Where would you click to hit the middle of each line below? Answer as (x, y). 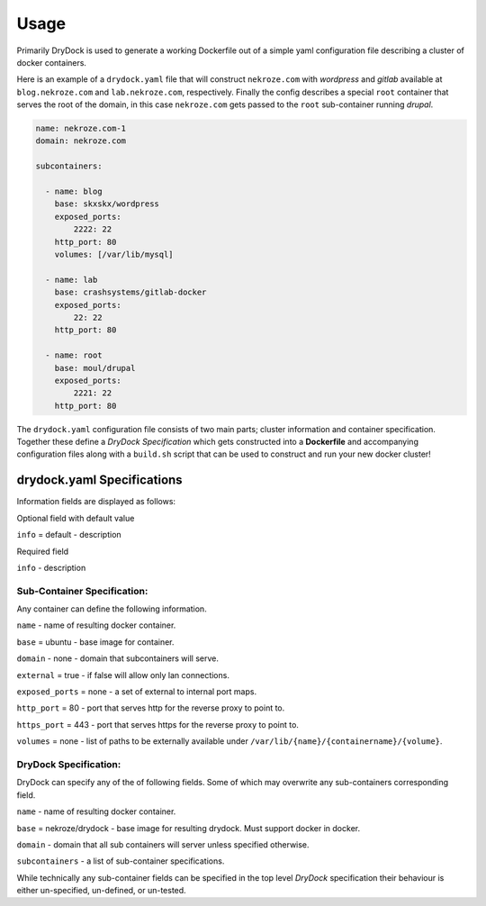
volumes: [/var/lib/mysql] (114, 254)
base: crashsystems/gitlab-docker (130, 292)
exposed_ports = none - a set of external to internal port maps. (136, 692)
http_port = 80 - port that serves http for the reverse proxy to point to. (151, 708)
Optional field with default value (76, 518)
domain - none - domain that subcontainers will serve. (118, 658)
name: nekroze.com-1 (81, 129)
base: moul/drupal (95, 368)
